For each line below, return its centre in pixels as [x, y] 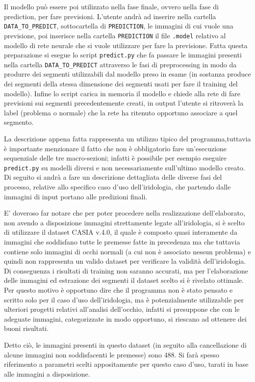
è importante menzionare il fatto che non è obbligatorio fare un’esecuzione [115, 148]
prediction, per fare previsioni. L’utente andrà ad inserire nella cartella [110, 16]
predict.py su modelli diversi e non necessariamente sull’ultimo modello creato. [125, 167]
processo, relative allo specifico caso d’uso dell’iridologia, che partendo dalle [117, 187]
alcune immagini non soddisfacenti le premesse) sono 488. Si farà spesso [112, 354]
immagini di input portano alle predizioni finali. [76, 196]
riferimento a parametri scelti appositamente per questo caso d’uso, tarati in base [126, 364]
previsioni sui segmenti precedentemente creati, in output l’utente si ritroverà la [124, 103]
